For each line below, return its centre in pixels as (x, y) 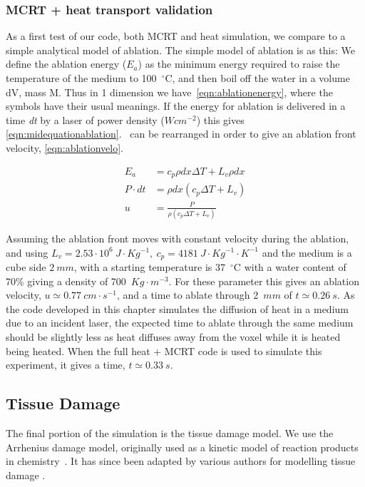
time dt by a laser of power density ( (85, 119)
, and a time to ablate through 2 (187, 295)
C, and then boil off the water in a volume (257, 78)
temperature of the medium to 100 (81, 78)
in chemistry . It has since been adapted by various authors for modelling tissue (181, 461)
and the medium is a (307, 252)
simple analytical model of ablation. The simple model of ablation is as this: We (180, 50)
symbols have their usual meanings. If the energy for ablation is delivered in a (176, 106)
